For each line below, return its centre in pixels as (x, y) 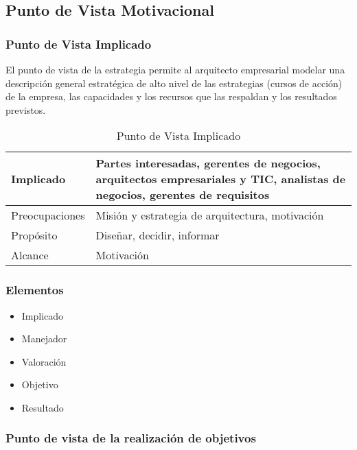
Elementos (35, 290)
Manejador (44, 339)
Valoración (44, 361)
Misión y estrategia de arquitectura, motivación (210, 215)
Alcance (30, 255)
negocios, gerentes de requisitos (183, 195)
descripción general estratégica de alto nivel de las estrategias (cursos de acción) (174, 83)
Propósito (34, 235)
